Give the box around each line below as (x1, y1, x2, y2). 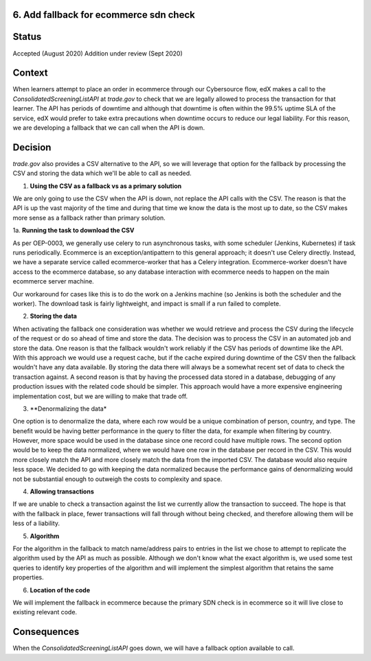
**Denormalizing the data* (30, 404, 107, 413)
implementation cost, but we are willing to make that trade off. (12, 392, 188, 400)
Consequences (12, 626, 80, 638)
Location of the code (30, 585, 91, 594)
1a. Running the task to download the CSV (12, 227, 135, 235)
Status (12, 31, 42, 43)
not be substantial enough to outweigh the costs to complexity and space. (12, 474, 223, 483)
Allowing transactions (30, 487, 94, 496)
